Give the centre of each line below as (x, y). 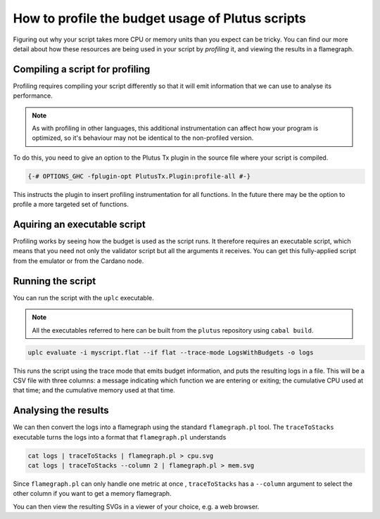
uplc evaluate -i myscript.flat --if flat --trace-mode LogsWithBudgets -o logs (171, 352)
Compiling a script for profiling (82, 69)
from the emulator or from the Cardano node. (78, 261)
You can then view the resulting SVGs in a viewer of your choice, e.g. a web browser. (136, 506)
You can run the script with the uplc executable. (83, 297)
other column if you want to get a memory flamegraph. (92, 494)
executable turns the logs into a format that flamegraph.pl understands (120, 437)
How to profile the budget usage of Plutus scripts (159, 18)
